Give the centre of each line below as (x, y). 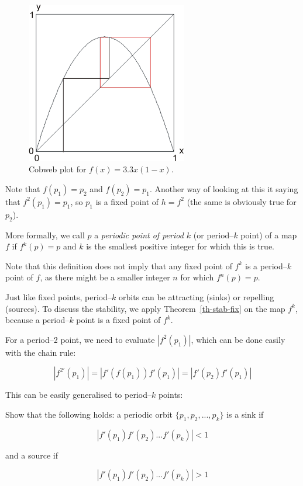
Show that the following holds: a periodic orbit (89, 414)
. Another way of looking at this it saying (224, 188)
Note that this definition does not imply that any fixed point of (119, 265)
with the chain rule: (41, 352)
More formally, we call (45, 235)
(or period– (214, 235)
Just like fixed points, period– (59, 297)
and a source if (32, 455)
